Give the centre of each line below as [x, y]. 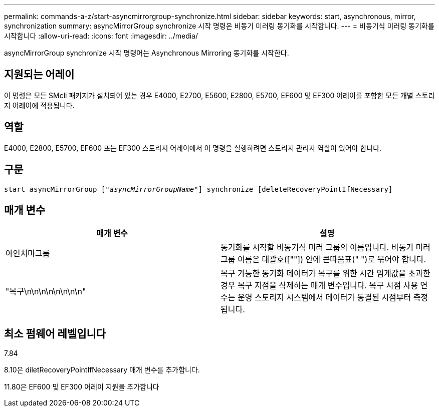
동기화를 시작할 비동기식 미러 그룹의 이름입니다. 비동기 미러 [325, 248]
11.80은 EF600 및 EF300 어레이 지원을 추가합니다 [82, 387]
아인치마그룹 [28, 254]
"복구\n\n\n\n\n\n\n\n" [46, 292]
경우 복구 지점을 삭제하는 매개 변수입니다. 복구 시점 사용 [319, 286]
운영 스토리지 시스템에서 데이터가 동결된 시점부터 [324, 298]
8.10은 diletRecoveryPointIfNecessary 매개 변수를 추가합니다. [102, 370]
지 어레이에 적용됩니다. [39, 105]
